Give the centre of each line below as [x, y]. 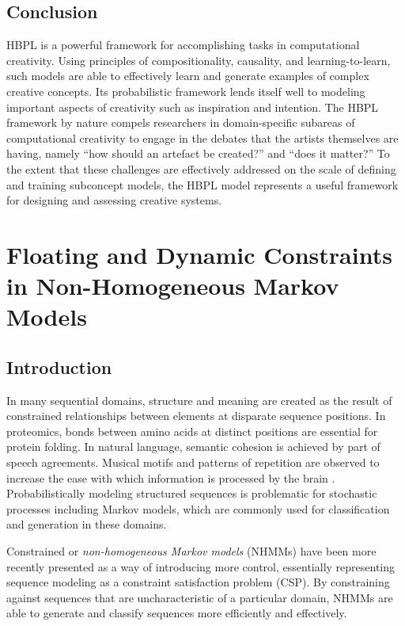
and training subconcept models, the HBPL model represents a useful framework [202, 184]
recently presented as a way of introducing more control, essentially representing [201, 566]
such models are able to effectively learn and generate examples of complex [188, 76]
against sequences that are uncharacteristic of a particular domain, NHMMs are [200, 597]
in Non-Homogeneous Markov [173, 286]
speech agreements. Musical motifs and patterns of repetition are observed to [193, 462]
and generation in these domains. [87, 524]
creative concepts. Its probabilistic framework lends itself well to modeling [186, 91]
